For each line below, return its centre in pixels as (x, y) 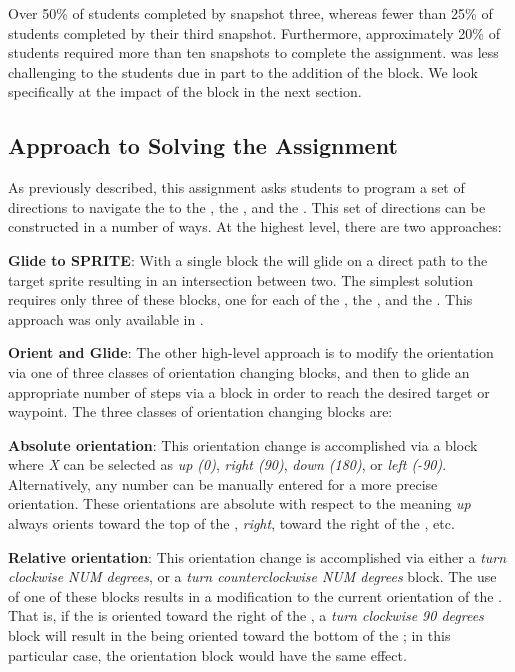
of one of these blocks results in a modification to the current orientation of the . (255, 595)
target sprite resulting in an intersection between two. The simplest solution (240, 279)
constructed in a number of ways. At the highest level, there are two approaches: (255, 226)
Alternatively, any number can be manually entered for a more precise (223, 483)
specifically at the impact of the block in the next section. (185, 91)
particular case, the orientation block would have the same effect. (207, 654)
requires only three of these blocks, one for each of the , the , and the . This (240, 299)
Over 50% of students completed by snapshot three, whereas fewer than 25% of (250, 13)
